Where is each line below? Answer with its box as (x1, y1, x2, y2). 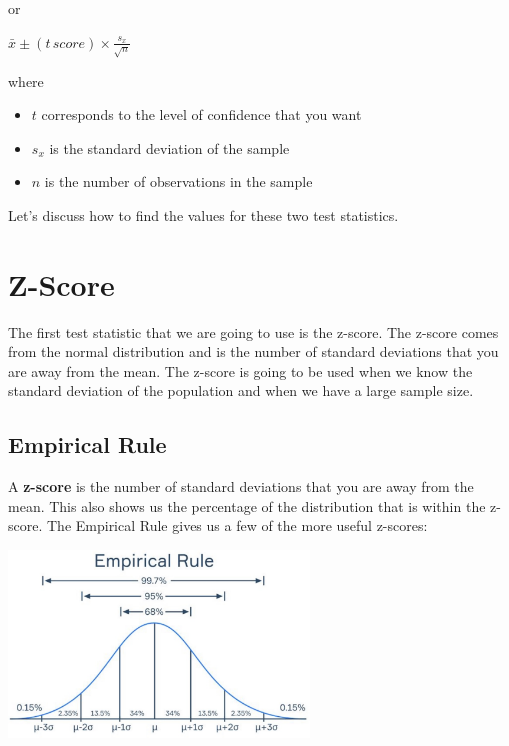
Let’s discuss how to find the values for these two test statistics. (8, 204, 399, 225)
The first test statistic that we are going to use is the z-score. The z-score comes (8, 321, 499, 342)
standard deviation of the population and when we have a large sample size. (8, 380, 474, 401)
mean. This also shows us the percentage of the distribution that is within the (8, 495, 486, 516)
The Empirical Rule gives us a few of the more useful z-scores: (46, 515, 428, 536)
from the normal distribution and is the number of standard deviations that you (8, 341, 499, 362)
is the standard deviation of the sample (49, 137, 290, 158)
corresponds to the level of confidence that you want (41, 104, 362, 125)
